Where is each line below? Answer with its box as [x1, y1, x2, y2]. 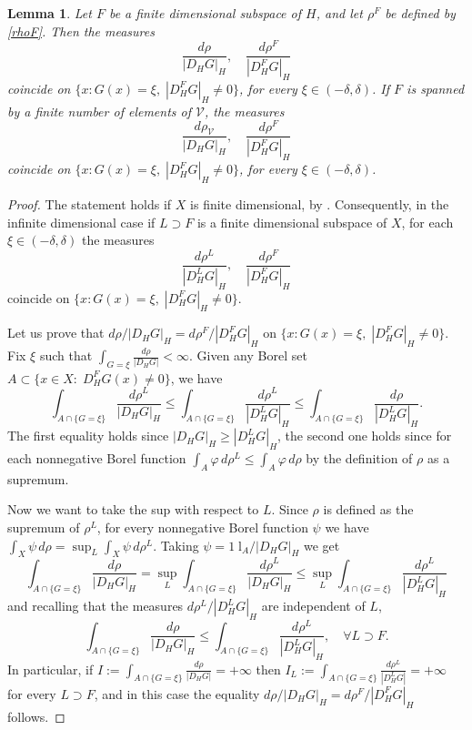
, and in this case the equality [94, 684, 260, 703]
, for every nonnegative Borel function [96, 518, 308, 537]
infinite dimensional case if [7, 212, 156, 231]
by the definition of [306, 449, 413, 468]
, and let [316, 4, 363, 22]
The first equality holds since [7, 426, 169, 445]
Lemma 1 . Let [7, 4, 92, 22]
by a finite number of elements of [7, 101, 192, 120]
